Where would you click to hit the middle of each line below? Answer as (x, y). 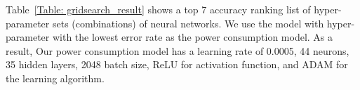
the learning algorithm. (55, 78)
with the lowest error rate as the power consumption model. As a (193, 37)
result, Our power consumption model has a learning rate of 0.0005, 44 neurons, (178, 50)
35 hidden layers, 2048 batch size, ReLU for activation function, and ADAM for (177, 64)
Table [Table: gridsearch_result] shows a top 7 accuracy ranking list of (158, 9)
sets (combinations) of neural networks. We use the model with (188, 23)
